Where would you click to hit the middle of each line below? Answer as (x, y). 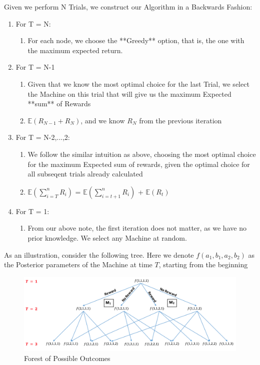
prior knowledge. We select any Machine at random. (107, 237)
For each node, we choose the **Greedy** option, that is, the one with (136, 40)
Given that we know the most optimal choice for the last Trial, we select (138, 83)
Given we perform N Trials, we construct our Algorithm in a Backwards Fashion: (128, 7)
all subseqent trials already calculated (85, 174)
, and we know (103, 120)
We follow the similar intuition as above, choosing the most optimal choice (142, 154)
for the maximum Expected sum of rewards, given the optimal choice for (139, 164)
